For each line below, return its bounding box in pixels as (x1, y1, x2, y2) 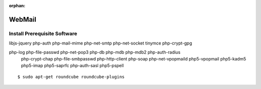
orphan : (9, 3, 26, 8)
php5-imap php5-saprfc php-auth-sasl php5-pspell (21, 63, 124, 69)
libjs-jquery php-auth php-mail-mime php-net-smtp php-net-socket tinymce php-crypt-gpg (9, 40, 192, 46)
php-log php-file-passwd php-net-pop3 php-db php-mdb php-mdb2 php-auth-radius (9, 49, 181, 55)
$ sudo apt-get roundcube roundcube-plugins (17, 74, 125, 79)
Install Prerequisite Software (9, 30, 77, 37)
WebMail (9, 15, 36, 24)
